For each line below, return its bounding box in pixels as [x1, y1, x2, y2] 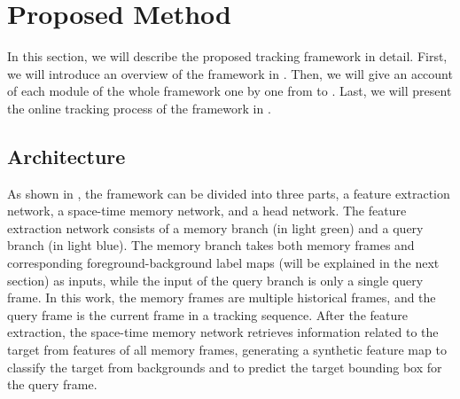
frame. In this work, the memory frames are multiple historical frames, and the [7, 288, 436, 307]
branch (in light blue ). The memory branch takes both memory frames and [7, 236, 415, 254]
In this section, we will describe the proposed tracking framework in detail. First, [7, 47, 448, 66]
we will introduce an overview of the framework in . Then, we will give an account [7, 64, 453, 82]
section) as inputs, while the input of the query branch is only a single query [7, 270, 424, 289]
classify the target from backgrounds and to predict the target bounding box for [7, 357, 442, 376]
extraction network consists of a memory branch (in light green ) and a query [7, 218, 424, 237]
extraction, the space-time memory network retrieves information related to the [7, 323, 439, 341]
